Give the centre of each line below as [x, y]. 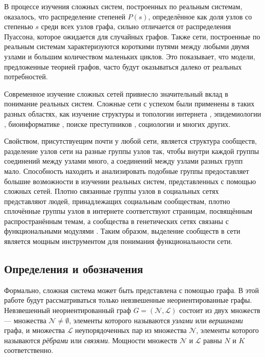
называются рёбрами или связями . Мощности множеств [91, 340]
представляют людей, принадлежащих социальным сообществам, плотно [117, 201]
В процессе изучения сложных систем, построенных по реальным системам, [123, 6]
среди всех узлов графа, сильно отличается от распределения [136, 26]
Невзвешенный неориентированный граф [68, 310]
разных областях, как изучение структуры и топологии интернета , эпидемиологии [133, 113]
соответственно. [29, 350]
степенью [19, 26]
